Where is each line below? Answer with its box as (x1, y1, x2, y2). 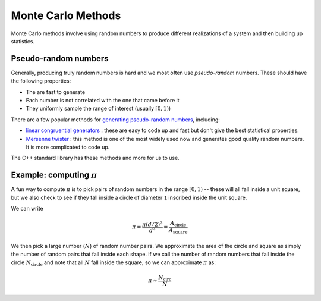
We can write (11, 205, 44, 212)
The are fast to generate (26, 88, 86, 95)
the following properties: (11, 77, 71, 84)
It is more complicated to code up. (26, 143, 110, 150)
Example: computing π (11, 170, 97, 180)
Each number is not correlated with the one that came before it (26, 97, 180, 104)
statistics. (11, 37, 35, 45)
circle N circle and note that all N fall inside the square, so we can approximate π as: (11, 259, 216, 268)
